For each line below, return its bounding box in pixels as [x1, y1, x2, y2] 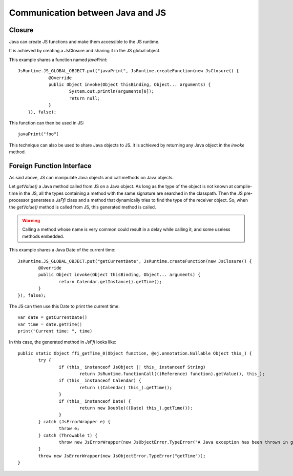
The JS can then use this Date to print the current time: [9, 303, 120, 309]
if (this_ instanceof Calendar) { [59, 378, 142, 383]
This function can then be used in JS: [9, 120, 84, 125]
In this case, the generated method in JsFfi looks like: [9, 339, 117, 345]
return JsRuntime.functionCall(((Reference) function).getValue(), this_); [79, 371, 265, 377]
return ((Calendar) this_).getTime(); [79, 385, 172, 390]
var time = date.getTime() [18, 321, 83, 327]
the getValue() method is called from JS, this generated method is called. [9, 204, 156, 210]
